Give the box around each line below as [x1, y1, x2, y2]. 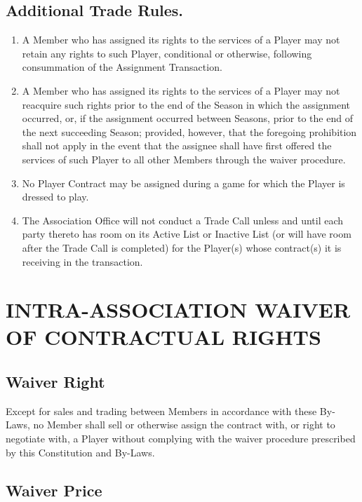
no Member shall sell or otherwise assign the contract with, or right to [33, 417, 335, 432]
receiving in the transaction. [22, 254, 143, 269]
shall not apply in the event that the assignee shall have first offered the [22, 138, 332, 153]
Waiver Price [6, 479, 102, 501]
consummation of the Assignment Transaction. [22, 60, 222, 74]
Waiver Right [6, 371, 105, 393]
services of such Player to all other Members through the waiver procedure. [22, 151, 346, 166]
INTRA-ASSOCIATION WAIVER [6, 295, 351, 324]
